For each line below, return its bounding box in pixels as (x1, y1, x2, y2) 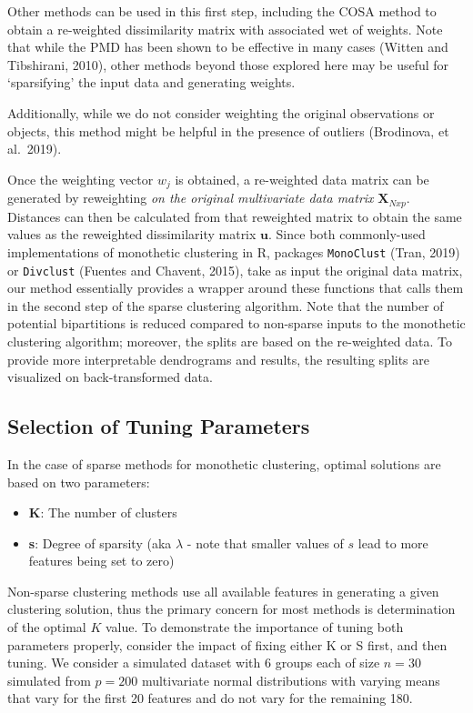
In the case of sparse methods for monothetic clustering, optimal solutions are (7, 454, 441, 473)
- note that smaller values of (186, 533, 344, 552)
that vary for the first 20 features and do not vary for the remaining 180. (7, 688, 413, 708)
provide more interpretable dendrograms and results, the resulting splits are (7, 349, 430, 368)
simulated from (7, 670, 91, 689)
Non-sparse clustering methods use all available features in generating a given (7, 581, 439, 600)
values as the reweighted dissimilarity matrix (7, 225, 257, 244)
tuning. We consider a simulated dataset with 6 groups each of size (7, 653, 380, 672)
